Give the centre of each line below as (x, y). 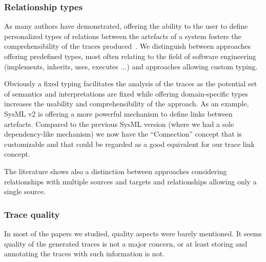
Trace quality (32, 214)
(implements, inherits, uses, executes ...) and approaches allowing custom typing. (131, 66)
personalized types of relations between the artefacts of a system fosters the (123, 36)
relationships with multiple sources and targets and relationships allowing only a (130, 181)
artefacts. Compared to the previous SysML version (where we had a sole (119, 124)
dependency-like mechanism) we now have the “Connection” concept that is (123, 134)
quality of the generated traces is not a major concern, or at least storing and (126, 243)
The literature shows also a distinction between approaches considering (116, 171)
